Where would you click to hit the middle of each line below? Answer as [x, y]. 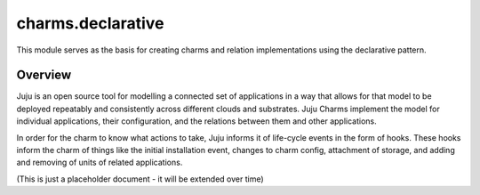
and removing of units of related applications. [100, 162]
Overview [44, 75]
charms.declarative [90, 23]
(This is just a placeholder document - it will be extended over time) [140, 179]
